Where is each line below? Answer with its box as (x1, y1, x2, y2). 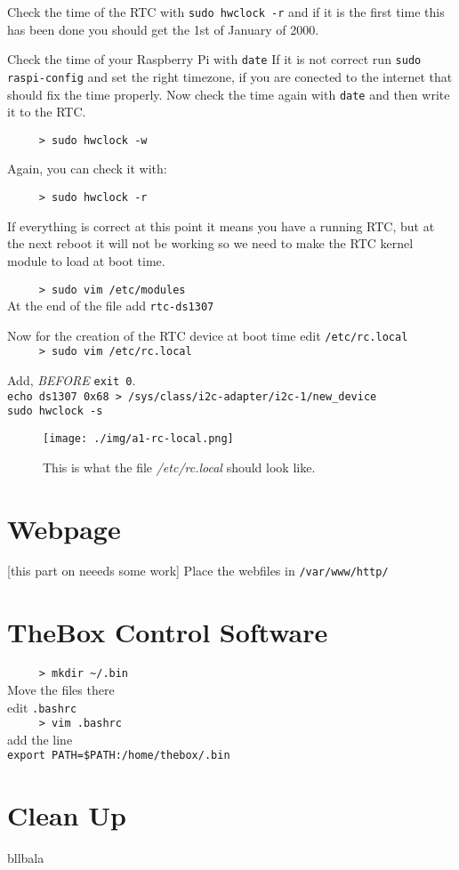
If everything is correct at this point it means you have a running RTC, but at (7, 216, 435, 235)
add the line (7, 729, 73, 748)
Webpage (7, 510, 121, 546)
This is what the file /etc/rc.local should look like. (43, 457, 316, 476)
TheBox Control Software (7, 614, 328, 650)
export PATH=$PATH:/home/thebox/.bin (7, 749, 230, 762)
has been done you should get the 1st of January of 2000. (7, 20, 319, 38)
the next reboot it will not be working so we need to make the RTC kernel (7, 234, 414, 253)
